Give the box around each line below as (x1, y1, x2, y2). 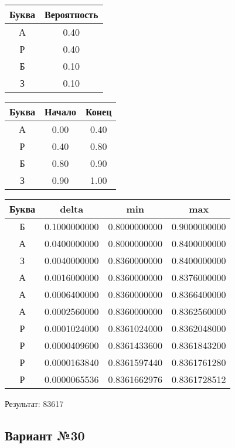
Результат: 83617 (5, 398, 64, 409)
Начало (45, 105, 76, 118)
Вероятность (45, 8, 98, 21)
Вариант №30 (5, 426, 85, 444)
